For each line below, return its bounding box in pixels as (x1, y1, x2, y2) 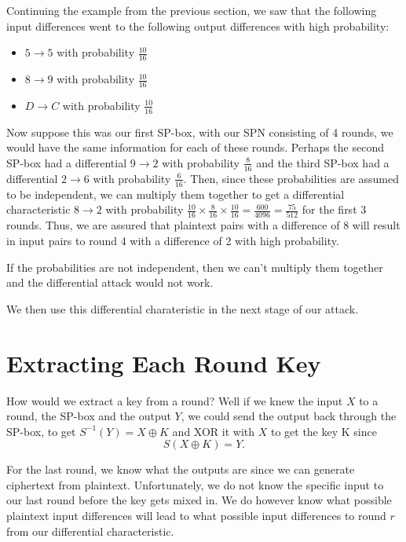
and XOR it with (172, 423, 255, 439)
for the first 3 (302, 201, 367, 218)
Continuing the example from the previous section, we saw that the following (6, 2, 377, 18)
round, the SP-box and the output (6, 408, 171, 424)
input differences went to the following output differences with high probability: (6, 17, 390, 34)
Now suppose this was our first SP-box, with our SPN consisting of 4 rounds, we (6, 123, 393, 140)
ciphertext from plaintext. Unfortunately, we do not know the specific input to (6, 476, 384, 493)
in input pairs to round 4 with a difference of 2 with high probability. (6, 233, 339, 249)
